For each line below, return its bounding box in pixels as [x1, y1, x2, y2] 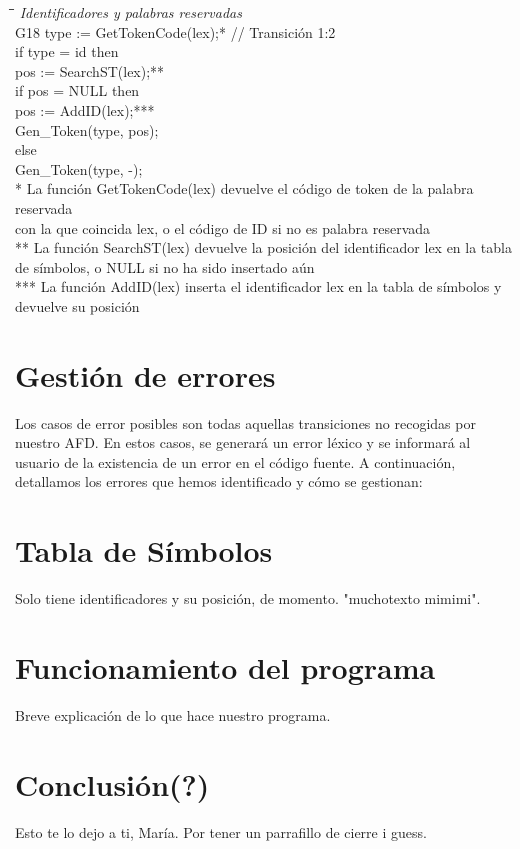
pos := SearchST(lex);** [15, 60, 165, 81]
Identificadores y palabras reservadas [19, 2, 242, 22]
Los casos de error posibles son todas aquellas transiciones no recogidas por [15, 412, 476, 433]
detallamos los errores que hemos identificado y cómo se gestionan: [15, 471, 423, 492]
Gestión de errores [15, 354, 276, 395]
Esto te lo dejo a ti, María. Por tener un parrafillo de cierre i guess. [15, 821, 427, 842]
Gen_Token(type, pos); [15, 119, 159, 140]
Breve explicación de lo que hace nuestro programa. [15, 704, 331, 725]
